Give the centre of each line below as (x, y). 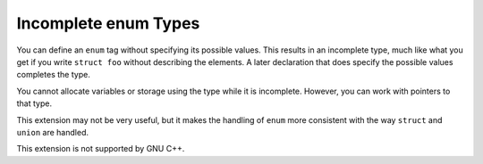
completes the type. (54, 75)
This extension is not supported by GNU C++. (101, 149)
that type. (34, 103)
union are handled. (53, 132)
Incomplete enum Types (108, 23)
